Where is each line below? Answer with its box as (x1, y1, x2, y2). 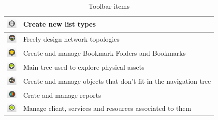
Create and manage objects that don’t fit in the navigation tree (23, 76, 211, 86)
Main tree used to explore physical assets (23, 61, 145, 72)
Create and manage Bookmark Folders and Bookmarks (23, 48, 186, 58)
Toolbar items (88, 1, 130, 11)
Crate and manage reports (23, 90, 101, 100)
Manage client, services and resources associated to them (23, 103, 191, 113)
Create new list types (23, 19, 96, 29)
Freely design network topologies (23, 33, 120, 44)
